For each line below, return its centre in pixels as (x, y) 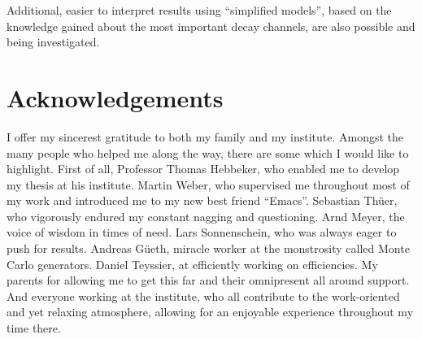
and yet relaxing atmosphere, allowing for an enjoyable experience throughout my (210, 312)
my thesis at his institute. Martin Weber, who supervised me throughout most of (208, 184)
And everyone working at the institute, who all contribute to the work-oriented (203, 296)
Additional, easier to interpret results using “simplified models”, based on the (199, 10)
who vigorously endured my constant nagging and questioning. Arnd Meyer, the (206, 216)
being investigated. (53, 42)
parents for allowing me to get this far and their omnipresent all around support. (208, 280)
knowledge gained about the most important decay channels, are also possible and (211, 26)
